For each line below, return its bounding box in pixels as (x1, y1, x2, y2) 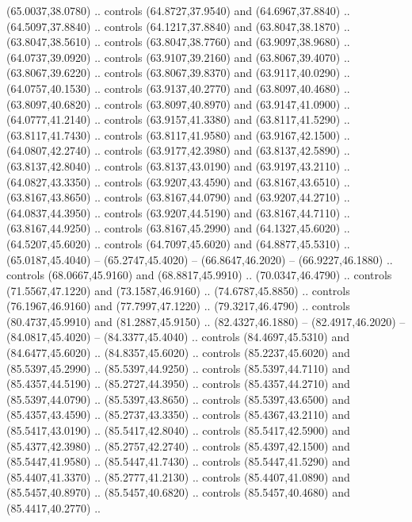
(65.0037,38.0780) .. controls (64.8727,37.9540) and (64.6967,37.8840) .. (6, 2, 350, 18)
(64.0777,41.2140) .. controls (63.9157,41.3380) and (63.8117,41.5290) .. (6, 111, 350, 128)
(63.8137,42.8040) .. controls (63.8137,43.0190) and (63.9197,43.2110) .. (6, 157, 350, 174)
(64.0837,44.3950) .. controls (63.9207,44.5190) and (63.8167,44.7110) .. (6, 204, 350, 221)
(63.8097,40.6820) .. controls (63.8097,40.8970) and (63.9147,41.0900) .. (6, 95, 350, 112)
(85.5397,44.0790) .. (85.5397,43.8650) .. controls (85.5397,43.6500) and (6, 390, 350, 407)
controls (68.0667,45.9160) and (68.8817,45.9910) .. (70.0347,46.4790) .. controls (6, 267, 392, 283)
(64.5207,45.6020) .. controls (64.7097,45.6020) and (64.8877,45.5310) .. (6, 235, 350, 251)
